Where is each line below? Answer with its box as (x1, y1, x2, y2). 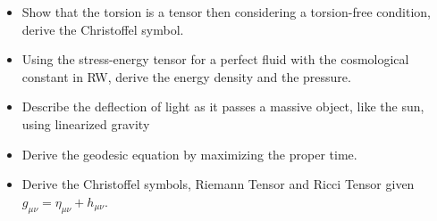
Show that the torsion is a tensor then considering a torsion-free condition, (21, 3, 431, 20)
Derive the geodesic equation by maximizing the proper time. (21, 144, 357, 163)
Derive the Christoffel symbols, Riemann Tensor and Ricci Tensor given (21, 175, 415, 193)
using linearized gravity (21, 114, 150, 133)
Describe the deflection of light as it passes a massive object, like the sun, (21, 97, 424, 116)
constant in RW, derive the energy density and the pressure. (21, 67, 351, 86)
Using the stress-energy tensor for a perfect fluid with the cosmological (21, 50, 409, 69)
